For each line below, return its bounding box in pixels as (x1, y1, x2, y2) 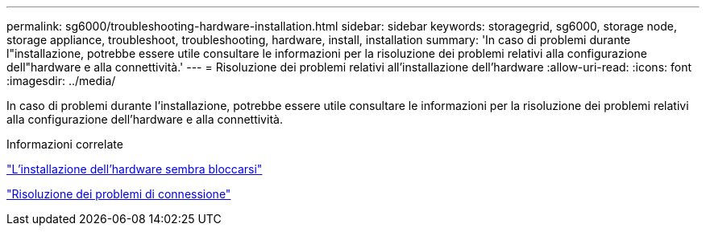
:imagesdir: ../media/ (6, 74, 116, 88)
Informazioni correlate (6, 137, 123, 151)
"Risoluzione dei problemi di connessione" (6, 187, 231, 201)
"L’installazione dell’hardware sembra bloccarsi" (6, 162, 263, 176)
